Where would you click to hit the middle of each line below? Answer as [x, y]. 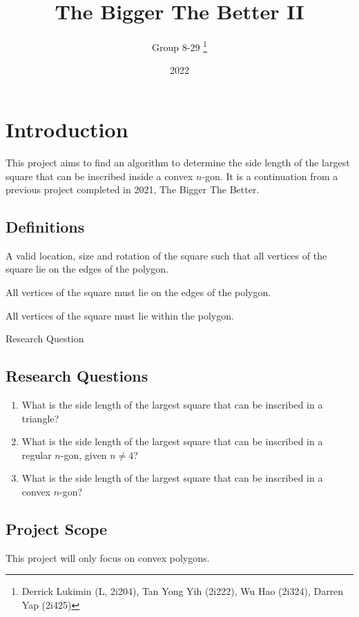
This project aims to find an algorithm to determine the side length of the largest [178, 162]
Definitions [45, 227]
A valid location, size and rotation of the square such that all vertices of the [166, 255]
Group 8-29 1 [179, 46]
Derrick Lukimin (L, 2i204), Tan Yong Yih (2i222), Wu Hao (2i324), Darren [183, 591]
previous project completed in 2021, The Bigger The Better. [133, 189]
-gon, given [84, 454]
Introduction [67, 129]
